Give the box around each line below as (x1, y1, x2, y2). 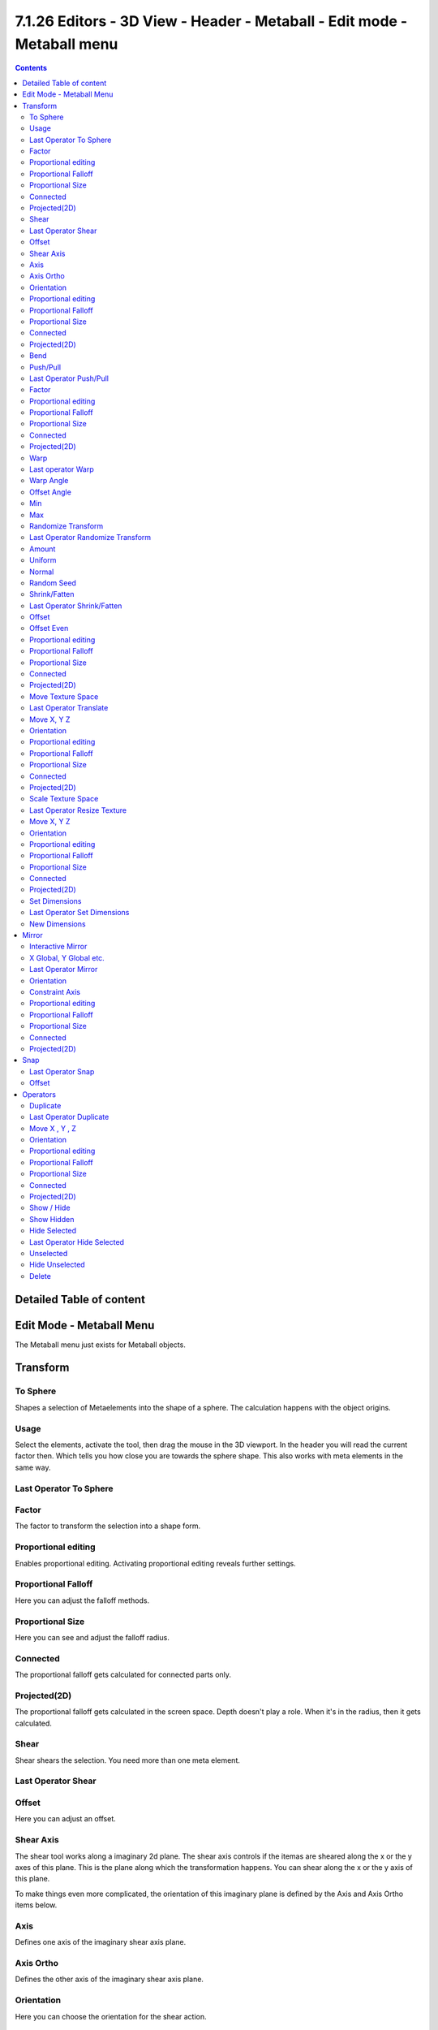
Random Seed (29, 577, 77, 588)
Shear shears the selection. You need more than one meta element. (15, 1755, 241, 1765)
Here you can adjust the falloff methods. (15, 1596, 150, 1605)
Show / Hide (29, 1203, 71, 1213)
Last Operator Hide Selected (29, 1237, 125, 1246)
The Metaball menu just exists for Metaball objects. (15, 1340, 186, 1350)
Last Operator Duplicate (29, 1112, 109, 1122)
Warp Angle (29, 476, 69, 486)
